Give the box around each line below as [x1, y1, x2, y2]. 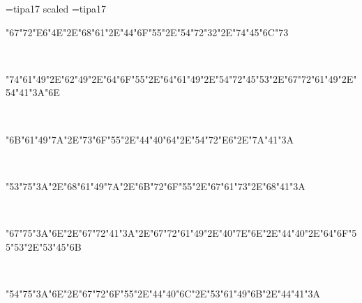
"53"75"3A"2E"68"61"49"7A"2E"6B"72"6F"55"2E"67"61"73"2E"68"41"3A [6, 178, 306, 193]
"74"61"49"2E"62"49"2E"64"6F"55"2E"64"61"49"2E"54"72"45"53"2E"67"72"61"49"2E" [6, 71, 357, 86]
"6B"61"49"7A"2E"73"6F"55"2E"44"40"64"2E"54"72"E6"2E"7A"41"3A [6, 132, 294, 146]
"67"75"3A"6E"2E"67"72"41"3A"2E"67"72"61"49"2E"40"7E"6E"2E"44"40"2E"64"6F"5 [6, 225, 357, 240]
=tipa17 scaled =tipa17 [6, 1, 106, 15]
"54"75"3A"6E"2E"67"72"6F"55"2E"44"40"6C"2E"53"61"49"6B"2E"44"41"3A [6, 286, 321, 300]
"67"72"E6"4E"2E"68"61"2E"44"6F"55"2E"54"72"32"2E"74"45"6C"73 [6, 24, 289, 39]
